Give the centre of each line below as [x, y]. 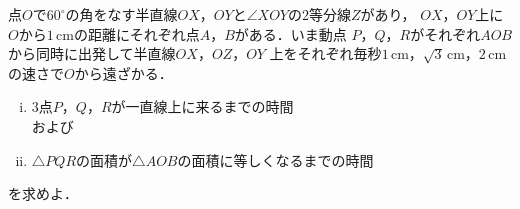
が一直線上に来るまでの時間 [202, 106]
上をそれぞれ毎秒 [325, 53]
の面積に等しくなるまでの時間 [275, 159]
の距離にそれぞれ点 [136, 33]
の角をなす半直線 [121, 14]
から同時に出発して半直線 [92, 53]
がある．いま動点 [290, 33]
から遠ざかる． [123, 72]
